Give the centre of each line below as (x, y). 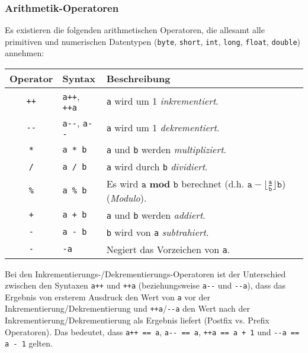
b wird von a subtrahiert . (158, 232)
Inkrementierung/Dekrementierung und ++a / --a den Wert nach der (128, 308)
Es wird (122, 184)
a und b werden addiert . (156, 215)
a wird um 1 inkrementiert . (162, 101)
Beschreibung (138, 79)
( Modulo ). (126, 197)
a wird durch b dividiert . (157, 167)
